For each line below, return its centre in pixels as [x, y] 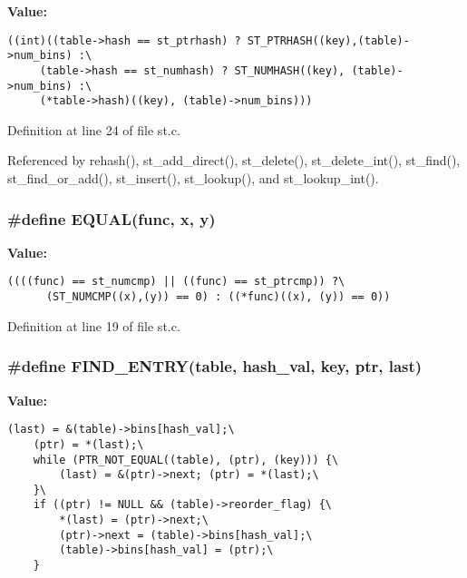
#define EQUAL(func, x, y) [112, 218]
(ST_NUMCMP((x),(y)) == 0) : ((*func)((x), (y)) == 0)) [218, 297]
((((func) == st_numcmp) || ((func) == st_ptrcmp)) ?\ [176, 282]
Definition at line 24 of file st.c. [94, 129]
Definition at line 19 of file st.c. [94, 325]
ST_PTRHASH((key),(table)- [328, 40]
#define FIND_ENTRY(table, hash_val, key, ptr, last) [215, 366]
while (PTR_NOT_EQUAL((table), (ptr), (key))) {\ [186, 460]
